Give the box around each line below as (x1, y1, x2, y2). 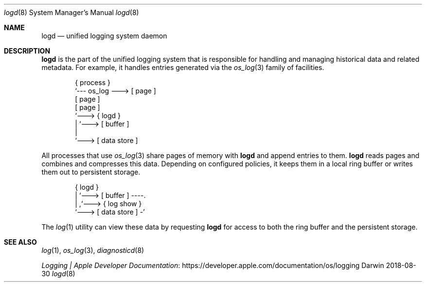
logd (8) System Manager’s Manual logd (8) (4, 8, 139, 17)
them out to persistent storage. (41, 168, 141, 176)
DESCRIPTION (4, 47, 51, 55)
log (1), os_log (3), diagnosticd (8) (41, 246, 144, 254)
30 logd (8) (41, 269, 75, 278)
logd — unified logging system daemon (41, 32, 167, 40)
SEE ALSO (4, 238, 37, 246)
